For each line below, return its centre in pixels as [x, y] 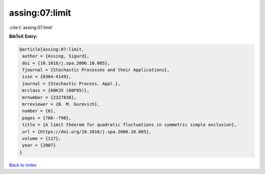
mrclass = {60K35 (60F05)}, [56, 90]
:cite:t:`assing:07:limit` [31, 27]
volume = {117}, [42, 138]
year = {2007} [39, 145]
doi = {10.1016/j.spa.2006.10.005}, [66, 63]
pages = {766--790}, [47, 118]
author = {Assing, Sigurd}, [56, 56]
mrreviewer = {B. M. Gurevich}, [61, 104]
